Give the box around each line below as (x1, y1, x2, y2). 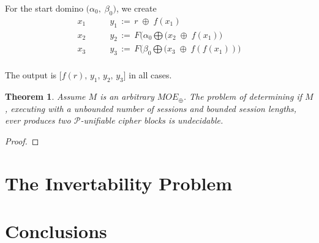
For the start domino (5, 2, 83, 14)
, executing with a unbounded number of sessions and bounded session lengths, (5, 102, 297, 114)
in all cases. (129, 69, 172, 81)
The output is (5, 69, 57, 81)
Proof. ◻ (5, 134, 39, 147)
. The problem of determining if (183, 90, 302, 103)
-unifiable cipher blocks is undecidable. (80, 114, 223, 127)
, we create (116, 2, 157, 14)
